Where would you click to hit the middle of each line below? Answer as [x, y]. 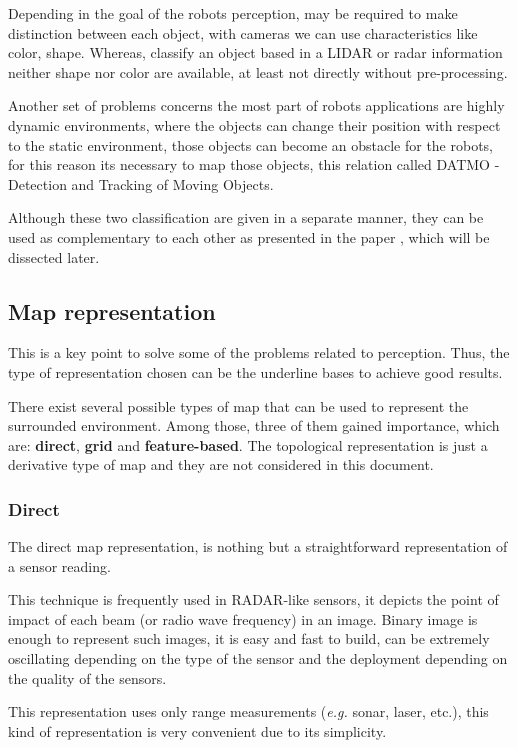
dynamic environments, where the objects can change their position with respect [254, 124]
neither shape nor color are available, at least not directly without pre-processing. [258, 71]
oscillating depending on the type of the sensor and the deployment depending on [258, 658]
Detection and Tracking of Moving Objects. [141, 183]
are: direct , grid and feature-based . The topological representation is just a [248, 444]
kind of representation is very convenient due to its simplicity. [197, 730]
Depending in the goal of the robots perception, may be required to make [233, 13]
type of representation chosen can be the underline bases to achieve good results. [255, 371]
